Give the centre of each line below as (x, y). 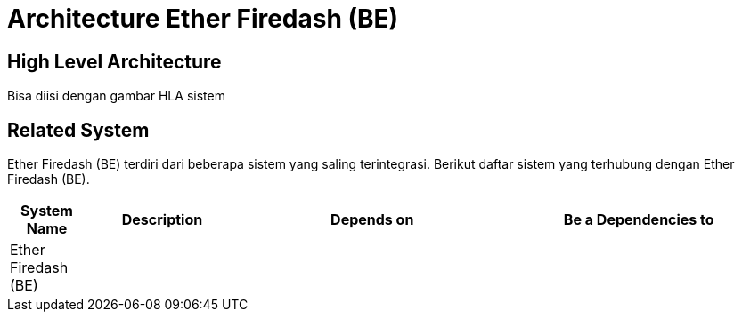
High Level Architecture (114, 61)
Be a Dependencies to (639, 220)
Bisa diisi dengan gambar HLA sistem (116, 96)
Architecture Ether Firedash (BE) (203, 19)
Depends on (372, 220)
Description (162, 220)
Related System (78, 130)
